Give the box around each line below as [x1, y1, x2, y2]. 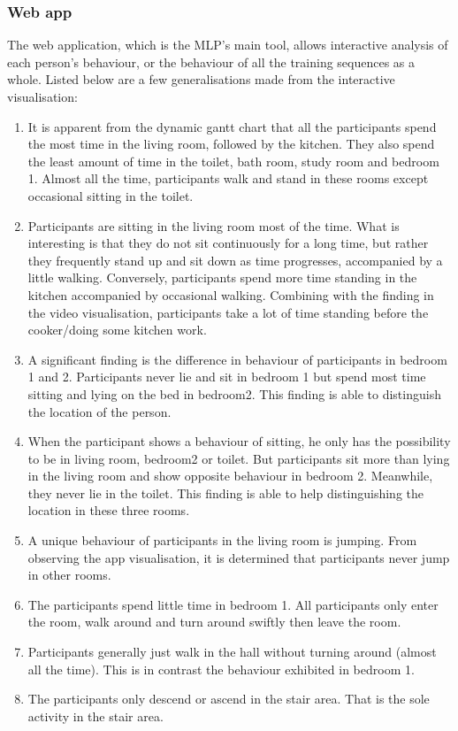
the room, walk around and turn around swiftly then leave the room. [27, 612, 401, 631]
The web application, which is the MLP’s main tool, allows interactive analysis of [7, 35, 448, 54]
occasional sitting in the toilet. [27, 186, 194, 204]
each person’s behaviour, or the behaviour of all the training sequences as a [7, 52, 416, 71]
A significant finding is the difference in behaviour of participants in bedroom [27, 350, 447, 368]
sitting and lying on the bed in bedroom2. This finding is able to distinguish [27, 384, 441, 403]
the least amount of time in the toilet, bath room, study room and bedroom [27, 151, 439, 170]
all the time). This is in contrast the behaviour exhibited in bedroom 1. [27, 659, 415, 678]
